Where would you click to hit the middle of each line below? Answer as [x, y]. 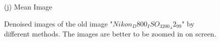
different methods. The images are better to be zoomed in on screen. [110, 34]
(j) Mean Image [28, 6]
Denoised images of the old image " [58, 23]
